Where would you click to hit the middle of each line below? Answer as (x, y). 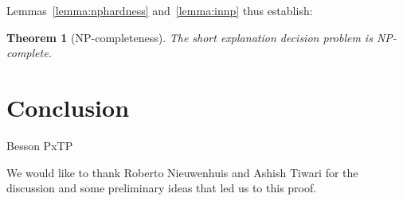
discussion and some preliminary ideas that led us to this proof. (162, 188)
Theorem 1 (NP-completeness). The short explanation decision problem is (190, 37)
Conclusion (68, 107)
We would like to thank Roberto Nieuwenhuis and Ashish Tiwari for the (182, 172)
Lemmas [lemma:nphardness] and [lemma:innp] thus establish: (160, 10)
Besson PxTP (40, 145)
